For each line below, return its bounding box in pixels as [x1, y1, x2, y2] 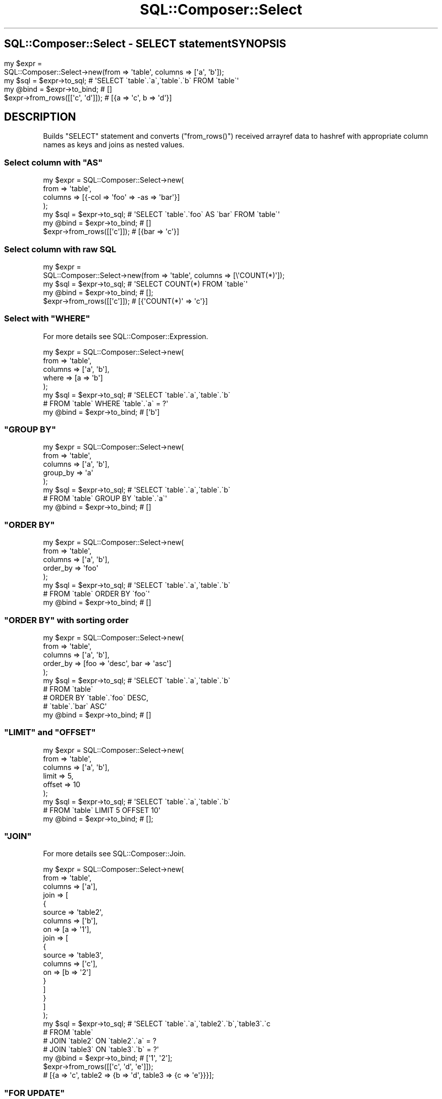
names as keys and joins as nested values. [43, 140, 185, 149]
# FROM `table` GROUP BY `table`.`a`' [43, 494, 168, 503]
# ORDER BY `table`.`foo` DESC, [43, 693, 148, 702]
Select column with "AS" [4, 157, 103, 168]
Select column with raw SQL [4, 244, 117, 254]
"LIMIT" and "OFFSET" [4, 727, 96, 738]
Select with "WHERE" [4, 313, 90, 324]
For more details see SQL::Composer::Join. [43, 849, 186, 858]
